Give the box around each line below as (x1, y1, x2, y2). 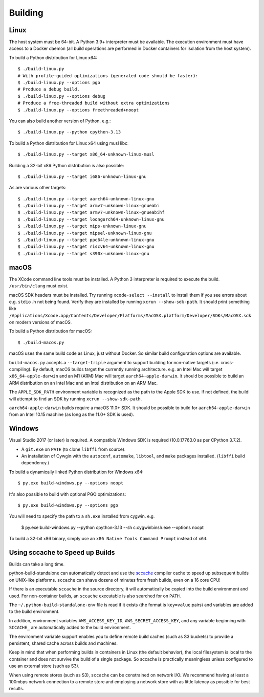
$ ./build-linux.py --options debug (18, 93, 106, 99)
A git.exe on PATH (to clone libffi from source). (21, 446, 126, 452)
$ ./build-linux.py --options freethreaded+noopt (18, 107, 139, 112)
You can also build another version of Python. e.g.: (9, 118, 111, 124)
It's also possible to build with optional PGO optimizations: (9, 491, 126, 497)
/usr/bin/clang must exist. (9, 283, 68, 289)
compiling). (9, 367, 32, 372)
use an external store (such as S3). (9, 663, 80, 669)
